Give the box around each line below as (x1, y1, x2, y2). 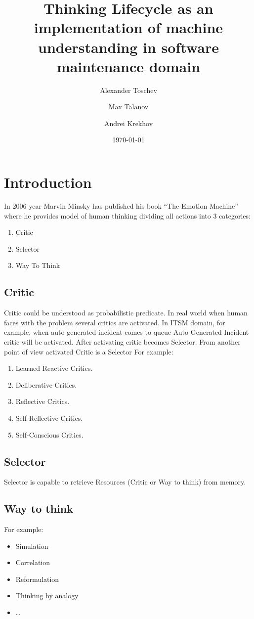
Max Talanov (108, 101, 149, 112)
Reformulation (15, 574, 59, 584)
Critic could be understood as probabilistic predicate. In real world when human (4, 308, 248, 318)
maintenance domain (56, 56, 201, 76)
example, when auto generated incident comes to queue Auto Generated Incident (4, 327, 249, 337)
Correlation (15, 557, 50, 568)
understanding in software (38, 37, 219, 57)
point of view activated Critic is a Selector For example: (4, 346, 173, 356)
